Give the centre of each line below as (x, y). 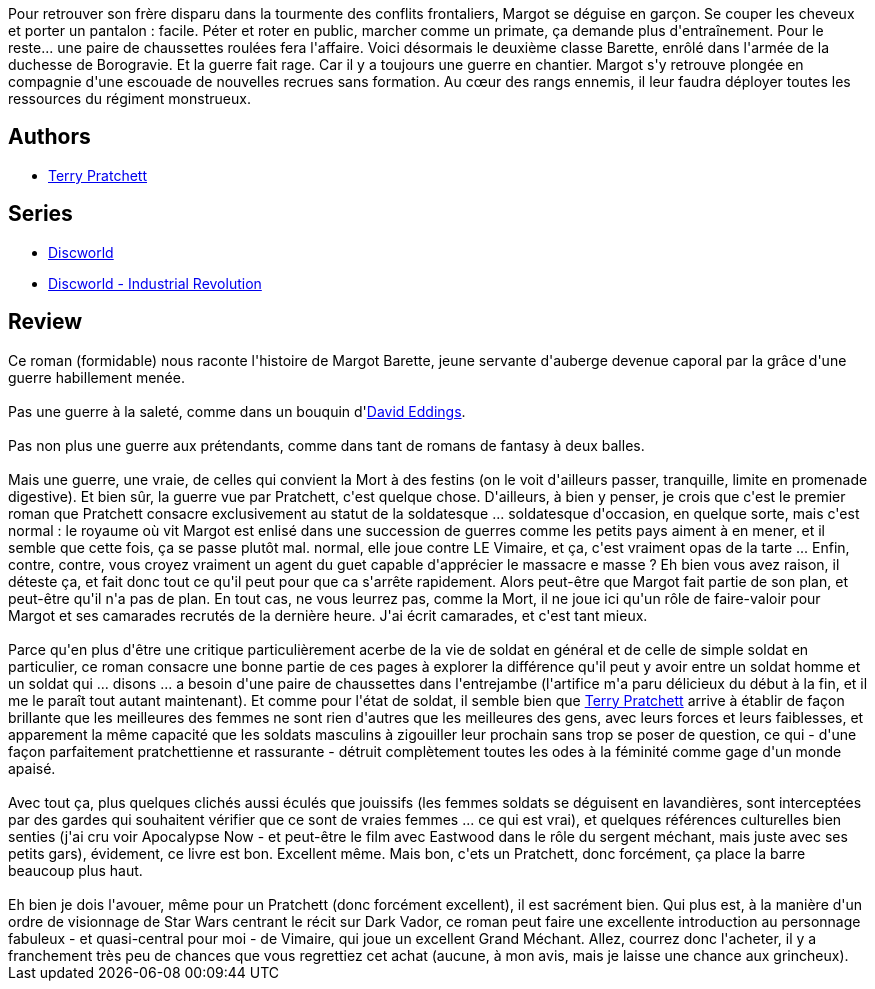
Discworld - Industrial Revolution (155, 283)
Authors (49, 137)
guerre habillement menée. (96, 377)
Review (45, 322)
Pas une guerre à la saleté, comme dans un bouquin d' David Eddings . (237, 411)
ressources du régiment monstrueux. (129, 98)
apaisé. (32, 768)
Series (40, 214)
